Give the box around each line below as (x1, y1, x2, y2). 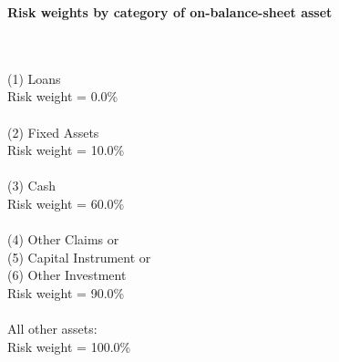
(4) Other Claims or (7, 230, 119, 249)
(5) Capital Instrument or (7, 247, 151, 266)
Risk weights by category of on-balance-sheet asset (7, 3, 333, 21)
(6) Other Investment (7, 265, 127, 284)
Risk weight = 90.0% (7, 283, 125, 302)
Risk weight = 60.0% (7, 193, 125, 212)
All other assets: (7, 319, 98, 338)
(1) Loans (7, 68, 61, 88)
